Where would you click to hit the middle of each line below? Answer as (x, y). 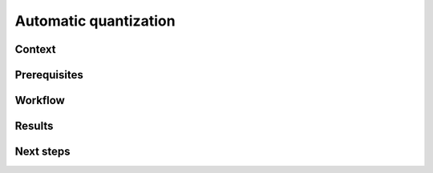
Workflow (40, 101)
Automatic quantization (95, 21)
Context (35, 49)
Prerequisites (49, 75)
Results (34, 126)
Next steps (42, 152)
